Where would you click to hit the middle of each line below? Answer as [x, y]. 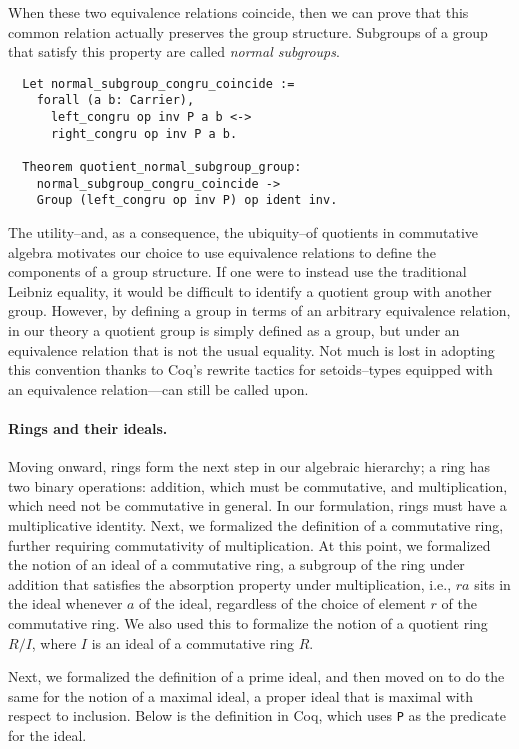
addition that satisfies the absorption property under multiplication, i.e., [230, 583]
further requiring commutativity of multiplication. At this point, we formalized [249, 544]
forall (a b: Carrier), [115, 100]
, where [54, 642]
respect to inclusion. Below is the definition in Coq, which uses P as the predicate [257, 715]
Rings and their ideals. [88, 427]
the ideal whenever [65, 603]
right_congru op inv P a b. [144, 133]
